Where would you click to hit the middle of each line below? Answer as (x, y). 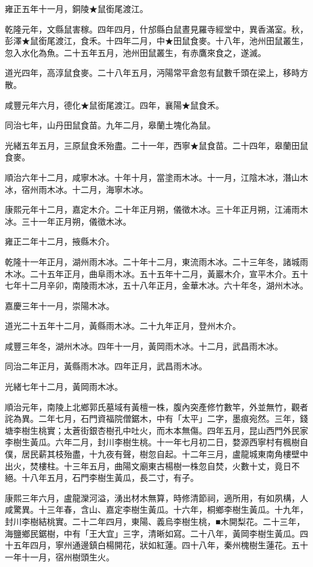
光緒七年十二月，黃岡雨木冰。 (64, 387)
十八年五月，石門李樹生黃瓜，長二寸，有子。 (110, 478)
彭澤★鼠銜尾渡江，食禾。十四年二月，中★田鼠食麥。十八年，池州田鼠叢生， (156, 41)
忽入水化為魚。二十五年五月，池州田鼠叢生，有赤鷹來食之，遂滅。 (135, 52)
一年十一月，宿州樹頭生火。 (60, 556)
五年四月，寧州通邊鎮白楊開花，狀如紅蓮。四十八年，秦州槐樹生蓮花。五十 (160, 545)
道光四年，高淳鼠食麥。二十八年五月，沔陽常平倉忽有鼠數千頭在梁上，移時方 (156, 73)
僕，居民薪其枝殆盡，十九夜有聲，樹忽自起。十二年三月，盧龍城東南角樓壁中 (156, 454)
